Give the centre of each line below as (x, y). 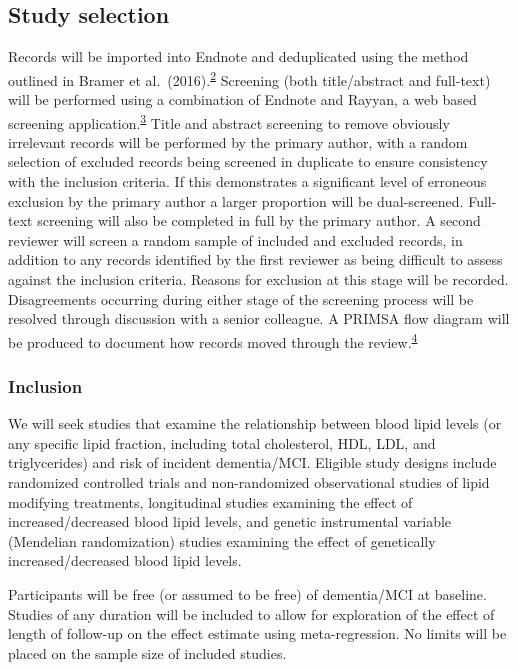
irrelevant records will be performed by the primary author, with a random (238, 141)
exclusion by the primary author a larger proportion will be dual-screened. (236, 200)
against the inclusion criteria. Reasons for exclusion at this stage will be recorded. (258, 279)
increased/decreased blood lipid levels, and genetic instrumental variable (230, 521)
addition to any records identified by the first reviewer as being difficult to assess (255, 259)
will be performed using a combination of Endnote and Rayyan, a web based (242, 99)
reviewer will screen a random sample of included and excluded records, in (235, 239)
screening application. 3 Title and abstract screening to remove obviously (229, 121)
